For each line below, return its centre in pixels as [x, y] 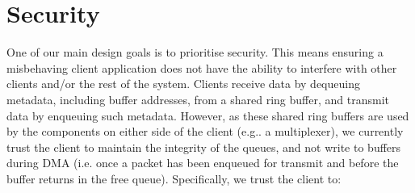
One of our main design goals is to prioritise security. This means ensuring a [195, 52]
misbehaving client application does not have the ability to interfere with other [202, 67]
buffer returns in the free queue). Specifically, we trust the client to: [174, 178]
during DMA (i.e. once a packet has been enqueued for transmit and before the [203, 163]
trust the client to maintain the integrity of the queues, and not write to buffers [204, 147]
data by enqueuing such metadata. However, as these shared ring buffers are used [208, 115]
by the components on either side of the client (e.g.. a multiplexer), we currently [205, 131]
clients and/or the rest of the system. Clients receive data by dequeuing [183, 84]
